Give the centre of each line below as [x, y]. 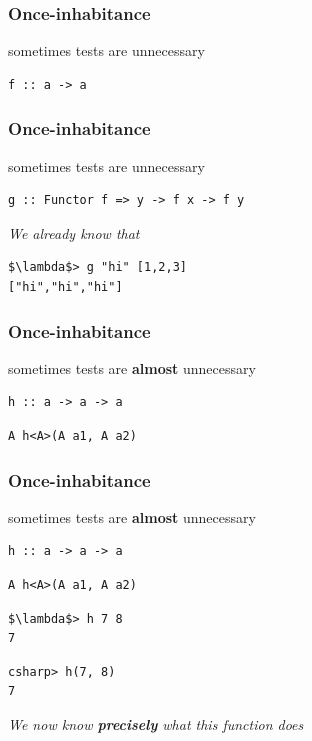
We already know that [74, 232]
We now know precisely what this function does [156, 723]
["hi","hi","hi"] [65, 287]
